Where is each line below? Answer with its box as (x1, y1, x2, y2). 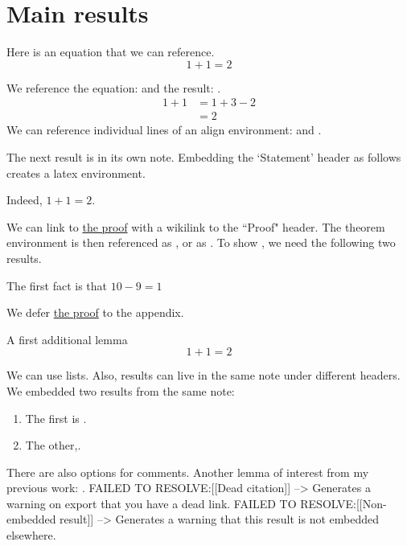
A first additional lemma (6, 330, 128, 347)
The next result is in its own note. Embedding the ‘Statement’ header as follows (6, 148, 401, 165)
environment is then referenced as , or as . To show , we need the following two (6, 234, 396, 251)
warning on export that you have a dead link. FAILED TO (6, 495, 297, 511)
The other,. (25, 437, 81, 454)
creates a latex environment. (6, 164, 146, 181)
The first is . (25, 409, 87, 426)
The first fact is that (6, 277, 108, 294)
